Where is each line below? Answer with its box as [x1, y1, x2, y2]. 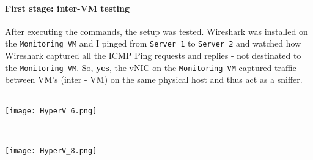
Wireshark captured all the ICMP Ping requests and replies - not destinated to [5, 49, 301, 62]
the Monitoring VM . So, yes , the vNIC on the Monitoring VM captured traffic [5, 61, 296, 74]
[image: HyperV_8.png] [5, 146, 97, 155]
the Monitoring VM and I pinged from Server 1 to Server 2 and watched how [5, 37, 301, 50]
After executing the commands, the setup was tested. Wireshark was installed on [5, 25, 308, 37]
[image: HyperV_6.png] [5, 107, 97, 116]
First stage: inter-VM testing [5, 1, 130, 14]
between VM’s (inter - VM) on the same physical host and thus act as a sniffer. [5, 73, 303, 86]
